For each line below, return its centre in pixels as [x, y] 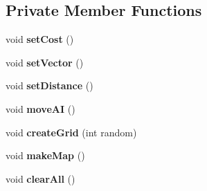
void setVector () [45, 62]
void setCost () [40, 39]
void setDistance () [49, 85]
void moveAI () [40, 108]
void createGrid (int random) [71, 132]
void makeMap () [45, 155]
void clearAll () [40, 178]
